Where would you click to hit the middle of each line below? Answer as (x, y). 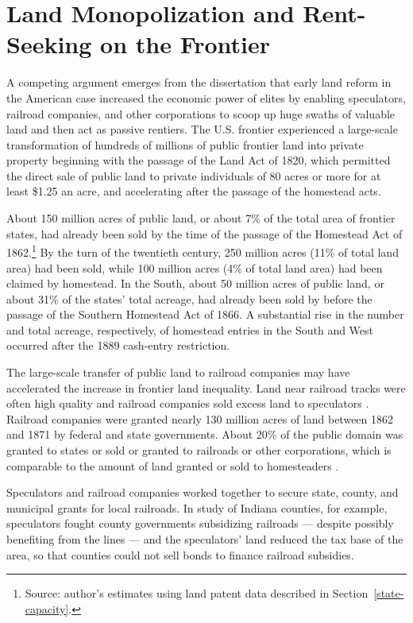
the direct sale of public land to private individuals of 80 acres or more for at (194, 175)
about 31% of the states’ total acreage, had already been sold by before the (189, 298)
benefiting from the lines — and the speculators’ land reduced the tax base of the (205, 539)
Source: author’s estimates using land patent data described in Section (197, 593)
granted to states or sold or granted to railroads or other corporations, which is (199, 450)
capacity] (47, 608)
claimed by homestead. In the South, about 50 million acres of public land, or (195, 283)
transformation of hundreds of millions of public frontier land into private (185, 144)
